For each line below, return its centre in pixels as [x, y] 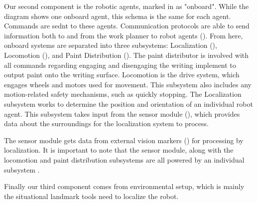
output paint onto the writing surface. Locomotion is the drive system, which [122, 75]
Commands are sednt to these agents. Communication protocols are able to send [127, 26]
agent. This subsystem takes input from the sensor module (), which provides [122, 113]
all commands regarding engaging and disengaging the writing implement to [120, 65]
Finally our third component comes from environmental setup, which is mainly [124, 186]
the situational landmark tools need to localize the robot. [91, 196]
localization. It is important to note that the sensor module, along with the [119, 150]
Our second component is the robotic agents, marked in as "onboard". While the [127, 6]
